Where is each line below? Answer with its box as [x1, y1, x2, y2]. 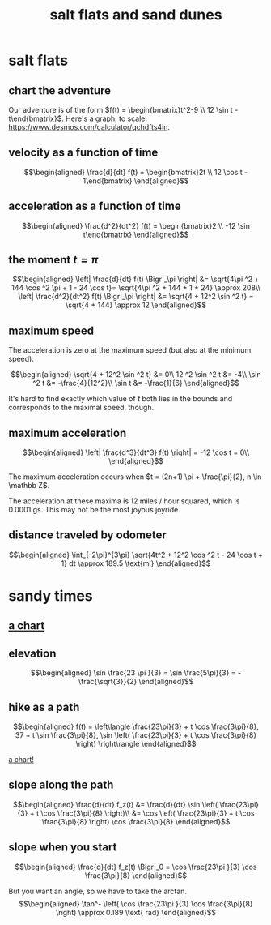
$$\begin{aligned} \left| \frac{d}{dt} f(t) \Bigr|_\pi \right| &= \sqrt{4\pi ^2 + [12, 274, 260, 285]
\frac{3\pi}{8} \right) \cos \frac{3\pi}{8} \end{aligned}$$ [41, 816, 231, 826]
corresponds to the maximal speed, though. [8, 403, 155, 413]
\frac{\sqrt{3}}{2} [78, 677, 138, 687]
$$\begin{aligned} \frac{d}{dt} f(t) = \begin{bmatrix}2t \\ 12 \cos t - [23, 167, 248, 177]
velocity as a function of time [8, 146, 159, 160]
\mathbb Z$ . [8, 481, 50, 490]
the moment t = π [8, 253, 99, 267]
